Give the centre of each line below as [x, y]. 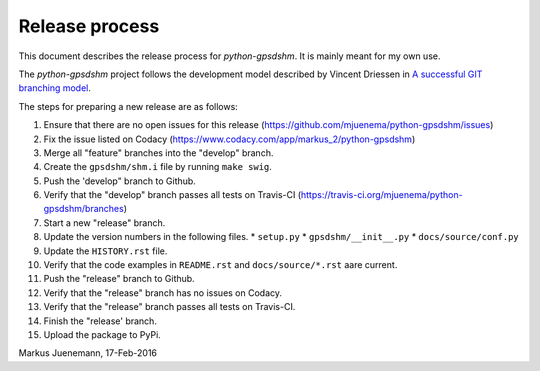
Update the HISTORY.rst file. [105, 251]
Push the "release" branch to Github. [119, 279]
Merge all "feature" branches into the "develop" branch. [158, 152]
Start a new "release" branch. [104, 222]
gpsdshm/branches [83, 209]
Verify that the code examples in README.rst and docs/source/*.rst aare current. [220, 265]
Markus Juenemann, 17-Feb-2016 [88, 353]
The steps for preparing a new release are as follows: [128, 106]
